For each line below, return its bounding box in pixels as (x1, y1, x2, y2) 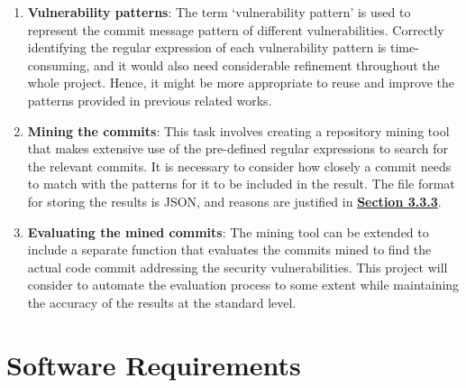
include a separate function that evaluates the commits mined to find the (27, 240, 432, 259)
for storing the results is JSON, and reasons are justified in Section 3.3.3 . (27, 191, 442, 210)
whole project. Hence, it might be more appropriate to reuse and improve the (27, 73, 454, 92)
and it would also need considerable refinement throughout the (93, 55, 440, 74)
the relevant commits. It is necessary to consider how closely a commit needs (27, 156, 452, 175)
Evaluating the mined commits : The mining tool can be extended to (27, 222, 429, 241)
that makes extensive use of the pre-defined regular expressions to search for (27, 139, 449, 158)
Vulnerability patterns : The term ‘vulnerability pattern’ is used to (27, 3, 411, 21)
